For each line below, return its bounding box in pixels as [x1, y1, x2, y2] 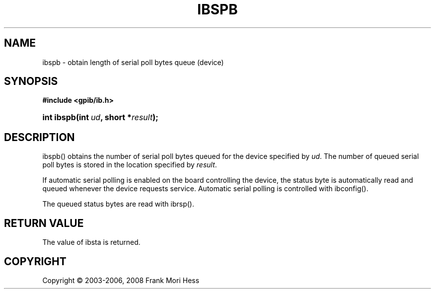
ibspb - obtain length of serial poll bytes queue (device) [42, 58, 224, 67]
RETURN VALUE [4, 217, 84, 229]
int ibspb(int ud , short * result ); [42, 112, 158, 123]
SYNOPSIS [4, 75, 58, 88]
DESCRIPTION [4, 131, 75, 144]
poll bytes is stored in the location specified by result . [42, 160, 217, 169]
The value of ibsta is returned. [42, 238, 141, 247]
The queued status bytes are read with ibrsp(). [42, 200, 194, 209]
